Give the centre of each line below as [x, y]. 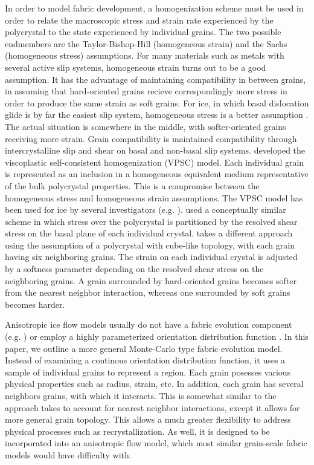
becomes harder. [35, 304]
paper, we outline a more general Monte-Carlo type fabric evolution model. [144, 348]
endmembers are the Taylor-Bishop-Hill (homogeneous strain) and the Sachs [146, 43]
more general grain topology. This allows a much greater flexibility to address [148, 419]
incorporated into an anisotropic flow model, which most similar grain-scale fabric [156, 443]
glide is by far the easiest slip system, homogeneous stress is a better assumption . [157, 115]
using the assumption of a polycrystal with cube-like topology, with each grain [150, 245]
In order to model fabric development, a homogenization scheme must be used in [154, 8]
